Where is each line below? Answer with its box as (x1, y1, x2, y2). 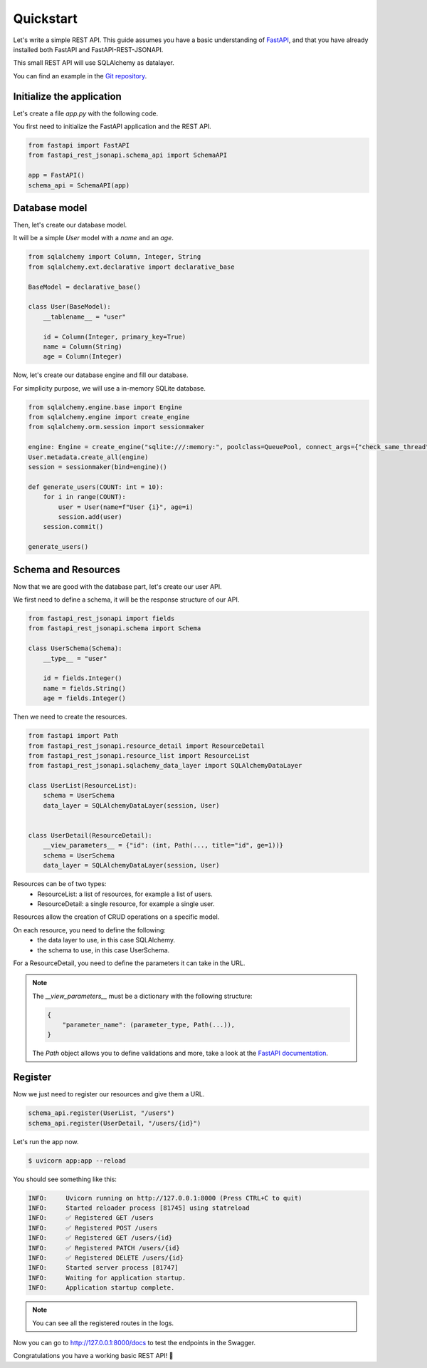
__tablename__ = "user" (43, 312, 126, 321)
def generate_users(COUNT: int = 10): (28, 483, 164, 491)
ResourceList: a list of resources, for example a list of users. (37, 890, 213, 898)
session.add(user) (58, 513, 122, 520)
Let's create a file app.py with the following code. (13, 109, 159, 118)
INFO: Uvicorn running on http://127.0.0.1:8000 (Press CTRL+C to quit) (28, 1194, 302, 1202)
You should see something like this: (13, 1175, 117, 1183)
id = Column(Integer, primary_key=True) (43, 332, 186, 341)
